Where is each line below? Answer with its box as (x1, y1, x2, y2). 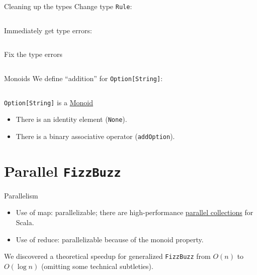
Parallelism (4, 190, 38, 200)
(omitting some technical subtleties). (41, 260, 153, 271)
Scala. (16, 217, 34, 227)
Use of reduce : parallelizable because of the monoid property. (16, 234, 204, 244)
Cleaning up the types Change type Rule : (4, 1, 132, 11)
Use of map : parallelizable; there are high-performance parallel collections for (16, 207, 253, 218)
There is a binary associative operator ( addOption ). (16, 130, 175, 141)
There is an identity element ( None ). (16, 114, 127, 124)
